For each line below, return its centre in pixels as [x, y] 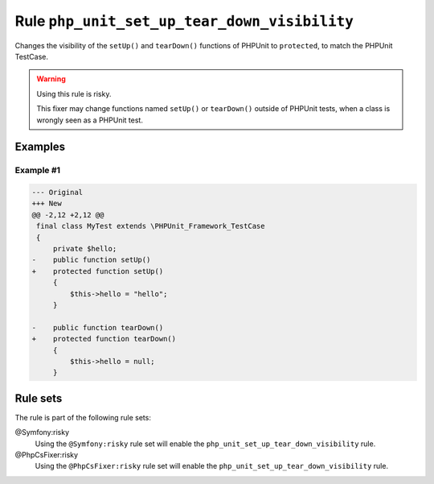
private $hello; [85, 249]
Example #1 [37, 171]
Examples [40, 147]
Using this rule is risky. [74, 93]
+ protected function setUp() [98, 271]
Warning [51, 79]
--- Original [57, 192]
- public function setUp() [91, 260]
